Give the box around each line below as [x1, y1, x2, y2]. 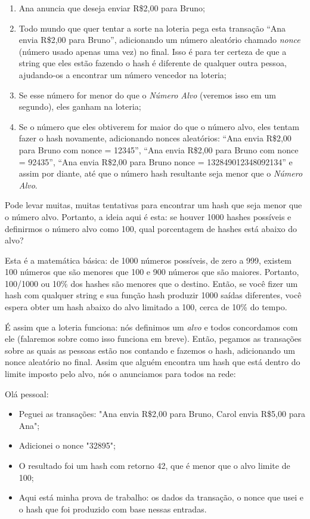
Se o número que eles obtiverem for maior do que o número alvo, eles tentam [18, 120, 299, 132]
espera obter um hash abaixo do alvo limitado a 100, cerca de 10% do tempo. [5, 301, 287, 313]
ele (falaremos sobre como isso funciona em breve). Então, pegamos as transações [5, 332, 302, 345]
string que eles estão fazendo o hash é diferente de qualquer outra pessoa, [18, 57, 287, 69]
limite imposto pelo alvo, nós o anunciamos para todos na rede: [5, 367, 236, 380]
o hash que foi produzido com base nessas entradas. [18, 502, 207, 515]
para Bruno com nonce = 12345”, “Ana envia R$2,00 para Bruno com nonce [18, 143, 299, 156]
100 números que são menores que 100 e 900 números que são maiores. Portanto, [5, 265, 299, 278]
